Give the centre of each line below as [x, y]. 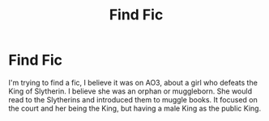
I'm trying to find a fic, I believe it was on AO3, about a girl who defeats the [133, 82]
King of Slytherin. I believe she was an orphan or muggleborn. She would [130, 91]
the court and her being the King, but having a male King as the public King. [135, 108]
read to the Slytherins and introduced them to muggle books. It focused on [133, 99]
